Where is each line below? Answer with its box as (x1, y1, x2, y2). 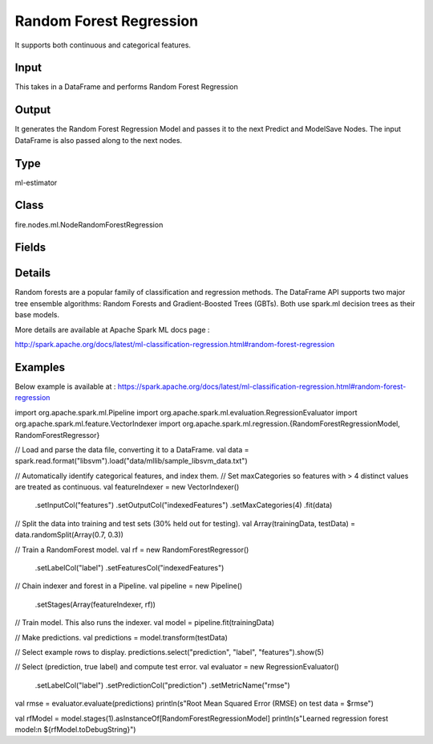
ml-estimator (14, 178, 58, 187)
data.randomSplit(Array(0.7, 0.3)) (14, 530, 124, 540)
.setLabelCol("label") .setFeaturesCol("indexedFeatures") (34, 563, 225, 573)
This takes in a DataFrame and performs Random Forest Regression (14, 82, 238, 92)
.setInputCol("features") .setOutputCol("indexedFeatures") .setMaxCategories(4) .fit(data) (34, 501, 333, 510)
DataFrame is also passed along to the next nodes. (14, 135, 183, 145)
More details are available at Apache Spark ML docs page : (14, 325, 210, 334)
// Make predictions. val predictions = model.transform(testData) (14, 632, 228, 642)
